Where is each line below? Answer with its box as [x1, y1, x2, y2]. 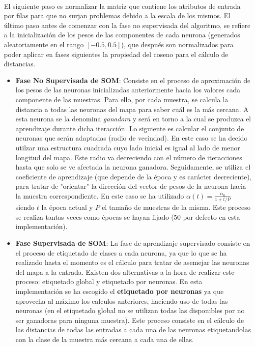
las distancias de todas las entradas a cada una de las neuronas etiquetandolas [15, 324, 251, 335]
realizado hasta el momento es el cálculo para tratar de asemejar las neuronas [15, 257, 249, 267]
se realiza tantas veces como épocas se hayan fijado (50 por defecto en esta [15, 211, 240, 222]
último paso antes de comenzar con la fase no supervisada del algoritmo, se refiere [4, 20, 251, 30]
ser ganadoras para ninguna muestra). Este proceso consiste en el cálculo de [15, 315, 244, 325]
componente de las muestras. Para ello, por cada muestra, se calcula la [15, 94, 228, 104]
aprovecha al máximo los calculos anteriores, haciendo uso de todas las [15, 295, 228, 306]
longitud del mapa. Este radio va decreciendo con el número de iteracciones [15, 152, 242, 162]
